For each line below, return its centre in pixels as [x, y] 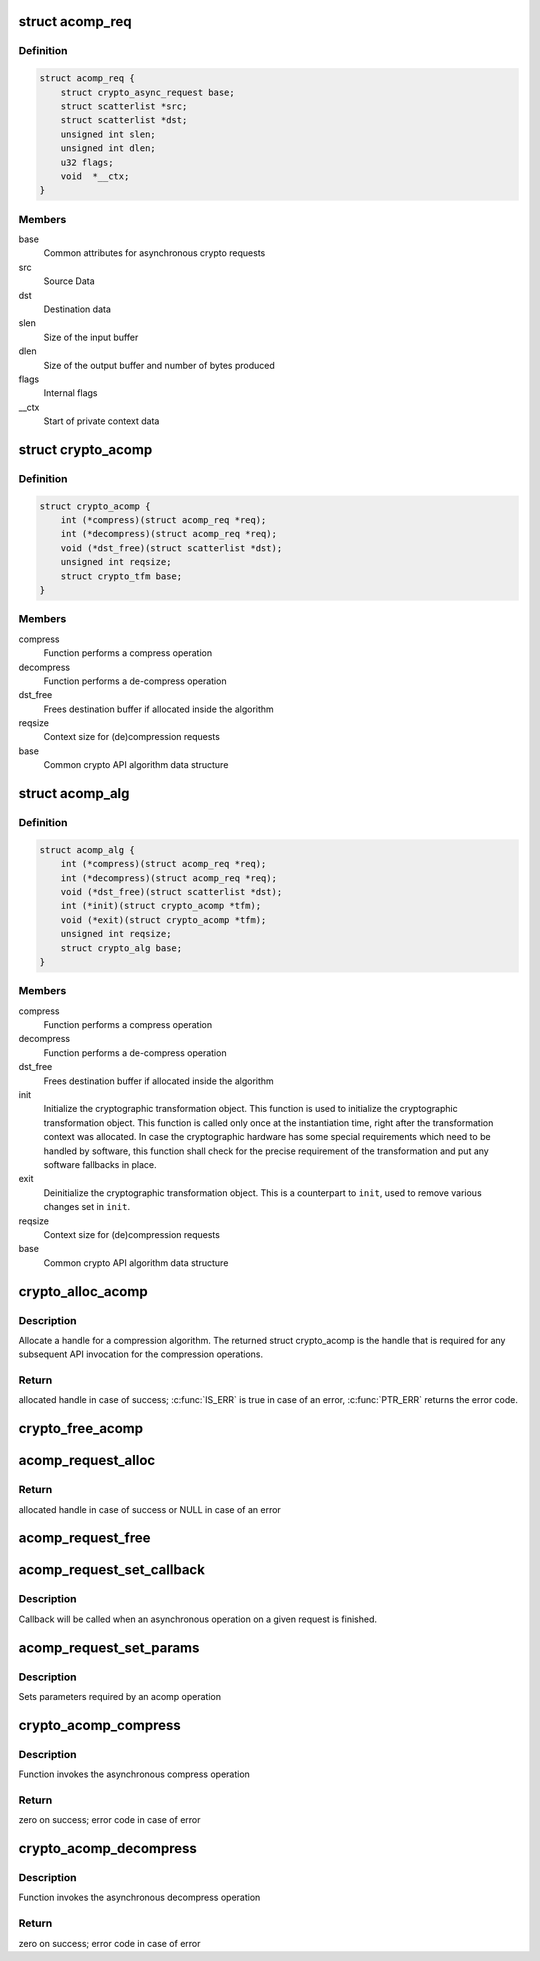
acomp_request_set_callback [111, 1570]
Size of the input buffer [91, 337]
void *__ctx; [95, 176]
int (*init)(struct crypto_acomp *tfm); [161, 906]
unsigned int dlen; [108, 148]
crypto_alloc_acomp [83, 1291]
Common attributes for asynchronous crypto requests [154, 253]
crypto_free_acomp [81, 1428]
